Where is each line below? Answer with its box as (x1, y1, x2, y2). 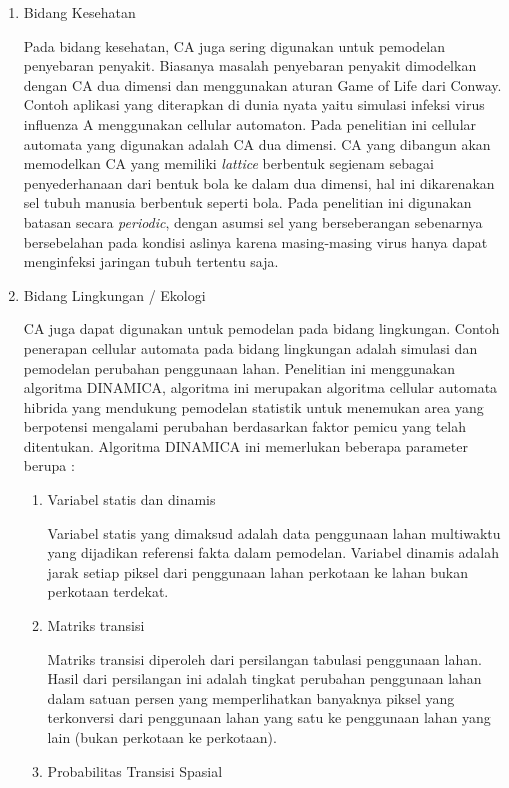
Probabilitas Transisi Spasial (47, 760, 223, 781)
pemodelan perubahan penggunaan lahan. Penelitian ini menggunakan (23, 357, 456, 378)
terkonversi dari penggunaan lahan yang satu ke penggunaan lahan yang (47, 707, 491, 728)
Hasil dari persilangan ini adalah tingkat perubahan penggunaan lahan (47, 668, 482, 689)
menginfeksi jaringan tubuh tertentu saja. (23, 251, 279, 272)
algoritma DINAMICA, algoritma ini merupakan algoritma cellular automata (23, 377, 498, 398)
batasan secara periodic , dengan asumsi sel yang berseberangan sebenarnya (23, 211, 483, 232)
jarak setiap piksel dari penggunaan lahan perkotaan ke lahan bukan (47, 561, 468, 582)
